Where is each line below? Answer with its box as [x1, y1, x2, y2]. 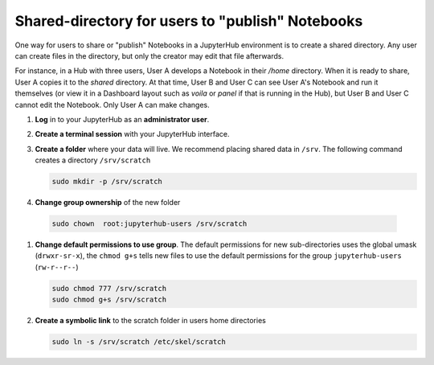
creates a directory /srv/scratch [35, 155, 151, 165]
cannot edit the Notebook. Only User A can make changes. [14, 100, 211, 109]
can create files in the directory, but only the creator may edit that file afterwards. [14, 51, 285, 60]
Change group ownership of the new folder [35, 198, 181, 207]
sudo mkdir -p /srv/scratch [51, 177, 162, 187]
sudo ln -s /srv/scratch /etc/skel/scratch [51, 338, 227, 347]
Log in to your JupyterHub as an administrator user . [35, 114, 210, 124]
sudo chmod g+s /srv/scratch [51, 295, 167, 305]
